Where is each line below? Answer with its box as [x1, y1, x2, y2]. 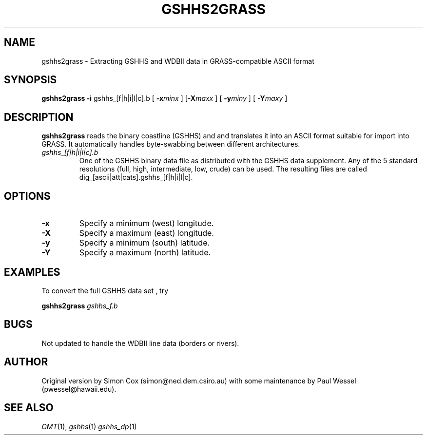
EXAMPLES [4, 266, 60, 278]
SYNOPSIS [4, 74, 57, 86]
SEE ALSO [4, 401, 54, 414]
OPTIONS [4, 190, 51, 202]
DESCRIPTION [4, 111, 74, 123]
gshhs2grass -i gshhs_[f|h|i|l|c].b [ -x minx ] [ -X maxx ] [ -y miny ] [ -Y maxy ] [41, 94, 288, 103]
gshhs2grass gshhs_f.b [41, 301, 118, 310]
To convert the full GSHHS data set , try [41, 286, 169, 295]
